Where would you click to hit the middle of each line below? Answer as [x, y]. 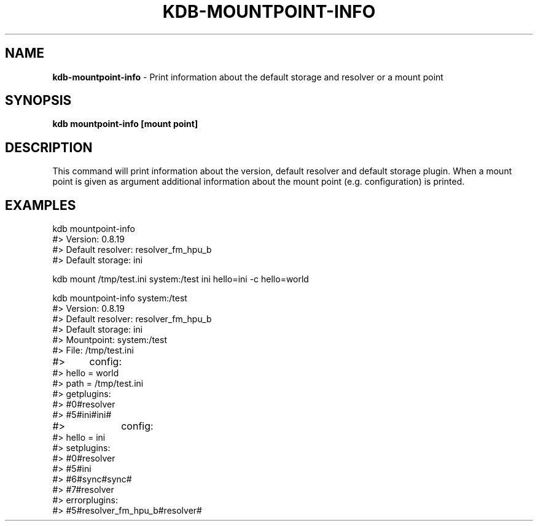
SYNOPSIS [38, 101]
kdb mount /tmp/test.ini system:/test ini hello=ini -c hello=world [181, 279]
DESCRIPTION [49, 147]
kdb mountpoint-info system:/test [120, 298]
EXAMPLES [41, 205]
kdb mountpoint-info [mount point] [125, 124]
